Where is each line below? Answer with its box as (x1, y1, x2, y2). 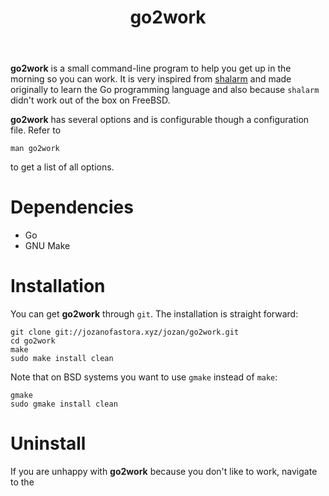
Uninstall (10, 432, 87, 455)
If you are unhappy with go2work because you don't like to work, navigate (10, 466, 318, 477)
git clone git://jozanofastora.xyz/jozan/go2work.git (10, 327, 240, 338)
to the (10, 476, 35, 488)
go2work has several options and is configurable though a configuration (10, 114, 310, 126)
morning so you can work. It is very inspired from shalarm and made (10, 73, 292, 85)
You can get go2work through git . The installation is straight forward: (10, 308, 299, 320)
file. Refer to (10, 124, 62, 136)
